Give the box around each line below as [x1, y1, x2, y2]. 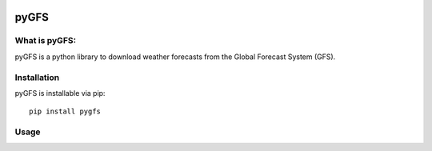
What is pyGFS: [14, 35, 76, 46]
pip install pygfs [29, 107, 102, 116]
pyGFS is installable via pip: [14, 88, 106, 97]
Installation [14, 72, 60, 83]
